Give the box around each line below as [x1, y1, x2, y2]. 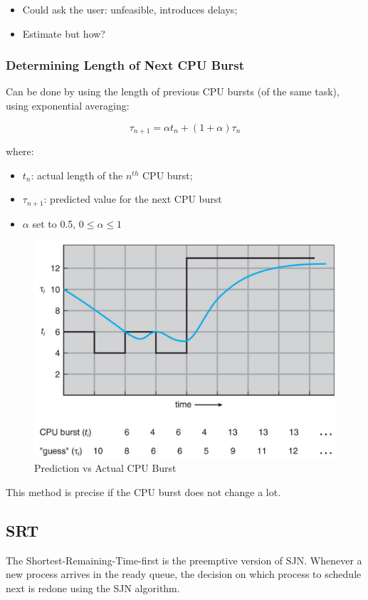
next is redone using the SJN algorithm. [6, 581, 180, 596]
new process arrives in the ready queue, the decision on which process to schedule [6, 567, 362, 581]
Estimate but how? [22, 26, 105, 41]
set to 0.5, [32, 216, 76, 231]
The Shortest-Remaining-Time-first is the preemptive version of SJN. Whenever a [6, 552, 362, 567]
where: [6, 144, 34, 159]
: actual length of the [31, 167, 123, 182]
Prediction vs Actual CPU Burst [34, 460, 177, 475]
